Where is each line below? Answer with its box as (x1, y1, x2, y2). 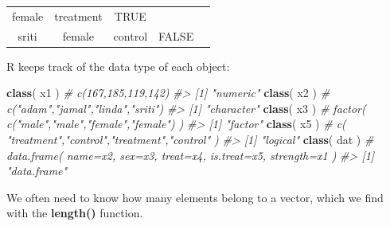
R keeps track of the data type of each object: (6, 57, 230, 74)
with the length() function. (6, 205, 143, 221)
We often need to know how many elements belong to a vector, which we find (6, 189, 384, 205)
